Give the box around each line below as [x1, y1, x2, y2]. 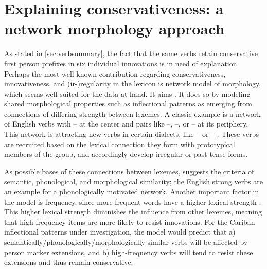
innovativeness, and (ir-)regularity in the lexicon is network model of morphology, [4, 78, 261, 89]
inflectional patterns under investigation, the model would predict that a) [4, 226, 236, 237]
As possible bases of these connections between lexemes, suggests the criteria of [4, 166, 254, 176]
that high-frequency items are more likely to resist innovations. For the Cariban [4, 216, 255, 227]
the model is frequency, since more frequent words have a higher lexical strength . [4, 196, 261, 207]
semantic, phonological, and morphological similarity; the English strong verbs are [4, 176, 263, 187]
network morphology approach [4, 18, 225, 39]
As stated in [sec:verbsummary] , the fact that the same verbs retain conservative [4, 48, 258, 59]
